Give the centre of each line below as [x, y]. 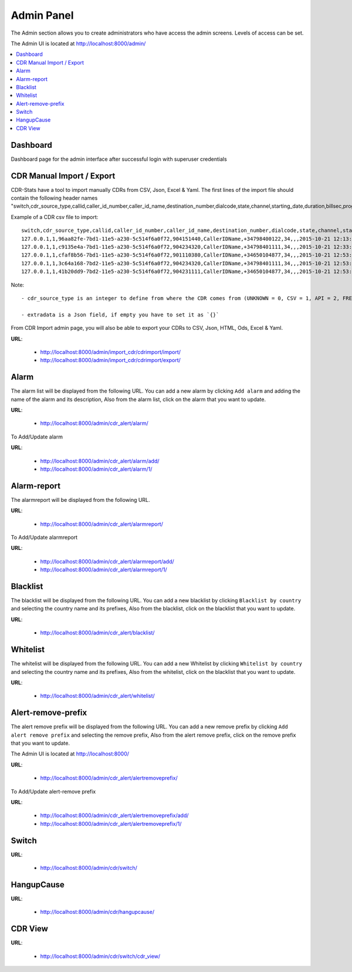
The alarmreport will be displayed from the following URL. [80, 500]
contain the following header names [54, 198]
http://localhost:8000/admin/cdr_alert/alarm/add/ [100, 461]
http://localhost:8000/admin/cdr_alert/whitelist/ [97, 696]
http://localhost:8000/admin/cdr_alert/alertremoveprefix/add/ [114, 815]
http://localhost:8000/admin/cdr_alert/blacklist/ [97, 633]
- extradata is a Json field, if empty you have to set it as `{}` [120, 315]
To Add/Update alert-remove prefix [53, 791]
